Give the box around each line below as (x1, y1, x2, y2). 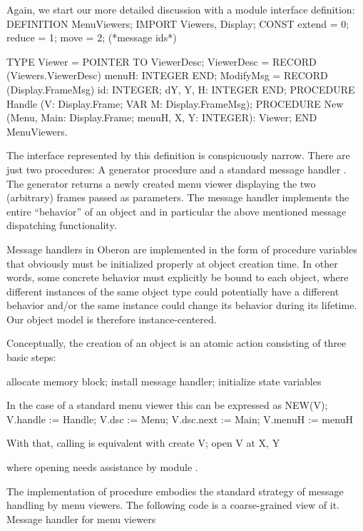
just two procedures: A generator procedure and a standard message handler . (6, 161, 347, 176)
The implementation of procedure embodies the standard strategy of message (6, 483, 344, 498)
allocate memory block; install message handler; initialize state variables (6, 373, 322, 388)
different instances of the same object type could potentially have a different (6, 283, 339, 298)
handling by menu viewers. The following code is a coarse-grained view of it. (6, 497, 339, 512)
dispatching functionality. (6, 218, 117, 233)
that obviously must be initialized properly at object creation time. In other (6, 256, 338, 270)
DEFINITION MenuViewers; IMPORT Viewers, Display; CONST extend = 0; (6, 16, 349, 31)
